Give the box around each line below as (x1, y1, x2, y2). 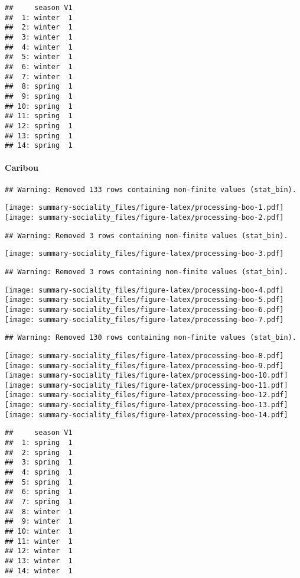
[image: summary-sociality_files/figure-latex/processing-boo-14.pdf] (5, 410, 288, 419)
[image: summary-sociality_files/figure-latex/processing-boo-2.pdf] (5, 213, 284, 222)
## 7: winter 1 (5, 72, 73, 81)
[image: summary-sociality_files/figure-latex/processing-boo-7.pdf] (5, 315, 284, 324)
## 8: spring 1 (5, 82, 73, 91)
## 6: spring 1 (5, 488, 73, 496)
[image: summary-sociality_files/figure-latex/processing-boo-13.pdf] (5, 401, 288, 410)
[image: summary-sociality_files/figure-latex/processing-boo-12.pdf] (5, 391, 288, 400)
